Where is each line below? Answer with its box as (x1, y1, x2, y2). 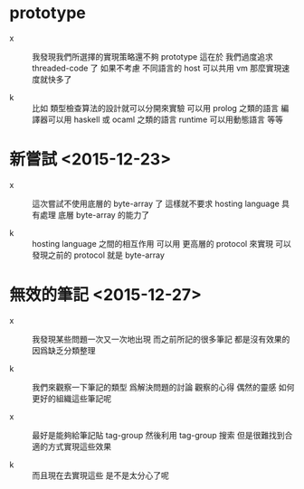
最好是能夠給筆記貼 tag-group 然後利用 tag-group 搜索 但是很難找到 (32, 429, 285, 440)
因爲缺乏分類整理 (32, 344, 96, 355)
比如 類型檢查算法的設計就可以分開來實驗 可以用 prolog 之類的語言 (32, 102, 280, 113)
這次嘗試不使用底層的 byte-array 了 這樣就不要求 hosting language (32, 198, 280, 209)
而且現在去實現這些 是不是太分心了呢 (32, 469, 169, 481)
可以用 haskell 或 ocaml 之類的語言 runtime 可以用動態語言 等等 (47, 114, 283, 125)
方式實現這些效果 (47, 441, 111, 452)
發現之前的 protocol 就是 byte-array (32, 249, 166, 260)
